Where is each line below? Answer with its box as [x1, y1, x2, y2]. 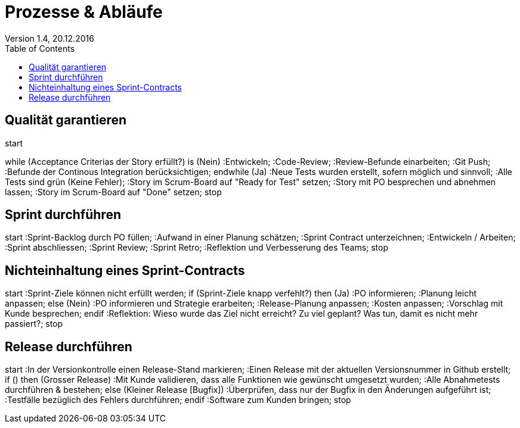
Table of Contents [5, 43, 75, 54]
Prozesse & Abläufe [5, 2, 163, 22]
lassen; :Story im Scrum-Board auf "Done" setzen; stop [5, 186, 222, 197]
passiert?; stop [5, 318, 63, 329]
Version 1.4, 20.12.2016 [5, 33, 94, 43]
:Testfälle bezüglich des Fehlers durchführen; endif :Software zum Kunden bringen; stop [5, 395, 351, 405]
